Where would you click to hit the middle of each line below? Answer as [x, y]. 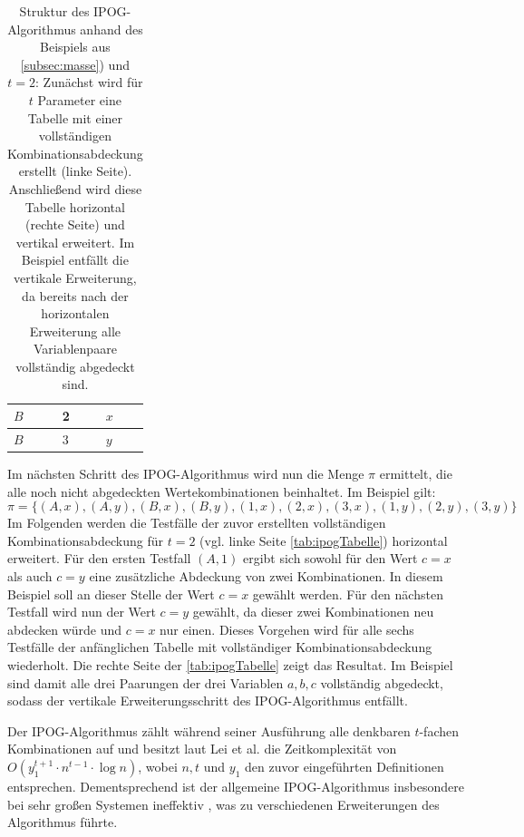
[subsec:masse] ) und [75, 64]
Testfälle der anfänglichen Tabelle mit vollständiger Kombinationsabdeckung [220, 647]
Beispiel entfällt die [75, 260]
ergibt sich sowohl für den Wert [330, 558]
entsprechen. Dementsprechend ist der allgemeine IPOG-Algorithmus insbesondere [236, 786]
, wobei [158, 766]
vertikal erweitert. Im [75, 242]
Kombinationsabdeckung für [86, 540]
